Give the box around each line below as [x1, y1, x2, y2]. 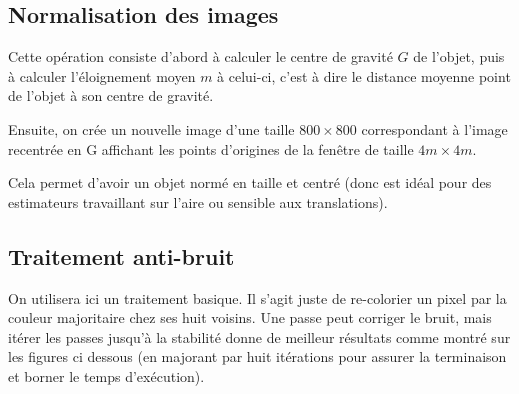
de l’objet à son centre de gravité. [8, 85, 214, 106]
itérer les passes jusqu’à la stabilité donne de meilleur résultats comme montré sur [8, 326, 511, 347]
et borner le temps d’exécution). [8, 365, 205, 386]
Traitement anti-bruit [8, 240, 235, 271]
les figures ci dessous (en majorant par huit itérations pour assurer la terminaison [8, 346, 507, 367]
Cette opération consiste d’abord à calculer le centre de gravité [8, 46, 393, 67]
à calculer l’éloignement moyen [8, 65, 196, 86]
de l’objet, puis [413, 46, 505, 67]
